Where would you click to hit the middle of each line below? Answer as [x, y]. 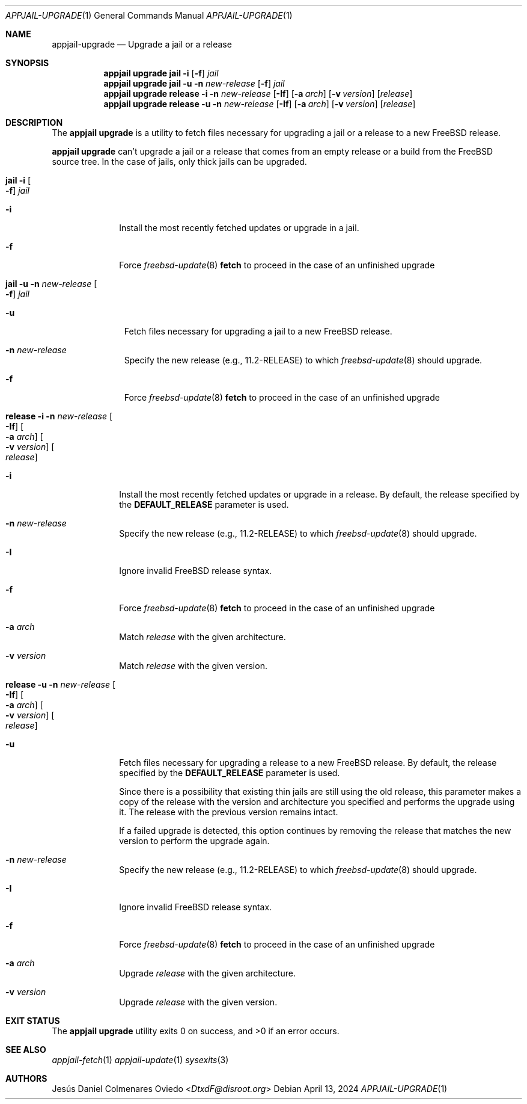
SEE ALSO [26, 1050]
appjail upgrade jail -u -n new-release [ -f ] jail [194, 83]
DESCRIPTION [34, 122]
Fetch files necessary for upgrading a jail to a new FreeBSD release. [258, 331]
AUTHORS [26, 1078]
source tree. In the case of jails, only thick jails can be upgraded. [179, 162]
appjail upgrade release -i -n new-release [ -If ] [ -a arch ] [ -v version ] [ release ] [258, 94]
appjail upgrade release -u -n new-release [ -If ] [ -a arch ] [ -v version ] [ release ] [260, 104]
